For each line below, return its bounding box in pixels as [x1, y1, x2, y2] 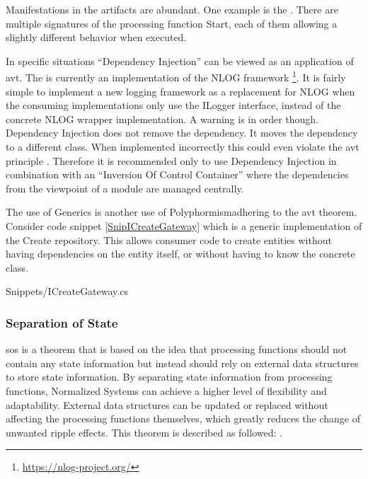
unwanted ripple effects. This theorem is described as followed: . [6, 425, 282, 439]
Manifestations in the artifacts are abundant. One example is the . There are [6, 2, 338, 16]
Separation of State [6, 313, 118, 331]
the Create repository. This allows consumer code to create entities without [6, 232, 332, 247]
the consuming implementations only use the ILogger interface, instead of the [6, 98, 341, 112]
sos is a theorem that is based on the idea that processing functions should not [6, 342, 347, 357]
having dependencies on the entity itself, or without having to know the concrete [6, 246, 355, 261]
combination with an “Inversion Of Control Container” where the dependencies [6, 167, 349, 182]
